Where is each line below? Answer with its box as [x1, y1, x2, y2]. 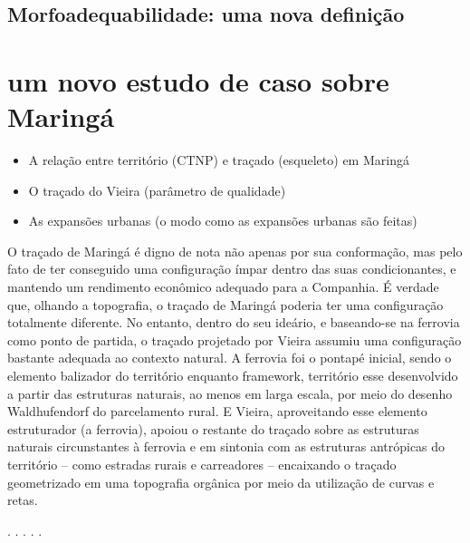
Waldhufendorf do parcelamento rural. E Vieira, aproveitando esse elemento [7, 402, 427, 421]
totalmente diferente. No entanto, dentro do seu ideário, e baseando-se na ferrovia [7, 313, 460, 332]
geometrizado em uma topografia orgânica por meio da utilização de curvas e [7, 472, 435, 491]
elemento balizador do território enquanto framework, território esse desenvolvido [7, 366, 458, 385]
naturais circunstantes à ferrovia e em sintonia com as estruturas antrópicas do [7, 437, 446, 456]
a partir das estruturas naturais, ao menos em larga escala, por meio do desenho [7, 383, 453, 402]
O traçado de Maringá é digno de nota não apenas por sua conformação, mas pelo [7, 241, 463, 260]
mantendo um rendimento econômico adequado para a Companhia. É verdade [7, 277, 439, 296]
